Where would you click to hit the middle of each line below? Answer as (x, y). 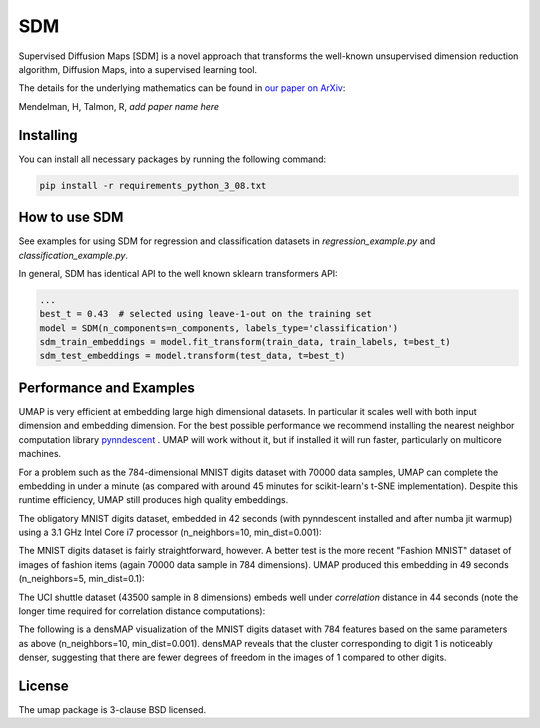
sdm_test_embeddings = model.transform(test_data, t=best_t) (192, 356)
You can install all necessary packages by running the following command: (172, 159)
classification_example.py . (73, 255)
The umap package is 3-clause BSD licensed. (112, 710)
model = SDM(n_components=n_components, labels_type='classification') (219, 328)
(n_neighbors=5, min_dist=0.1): (81, 579)
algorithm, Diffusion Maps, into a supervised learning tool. (138, 69)
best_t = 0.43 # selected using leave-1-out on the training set (205, 314)
